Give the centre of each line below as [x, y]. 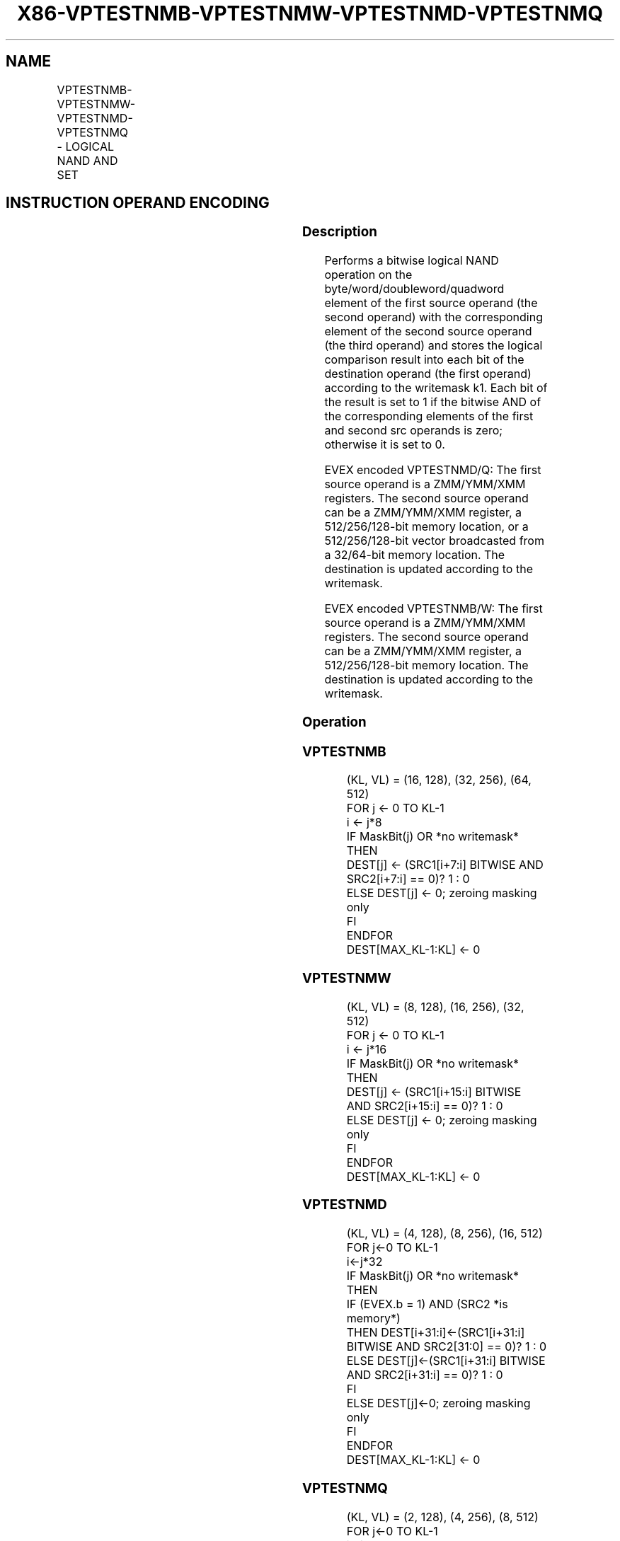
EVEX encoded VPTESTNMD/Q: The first [433, 470]
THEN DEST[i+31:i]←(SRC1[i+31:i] [436, 1333]
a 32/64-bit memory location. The [415, 555]
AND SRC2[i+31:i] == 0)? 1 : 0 [425, 1375]
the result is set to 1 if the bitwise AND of [433, 402]
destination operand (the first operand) [428, 374]
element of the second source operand [428, 331]
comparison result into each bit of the [424, 360]
